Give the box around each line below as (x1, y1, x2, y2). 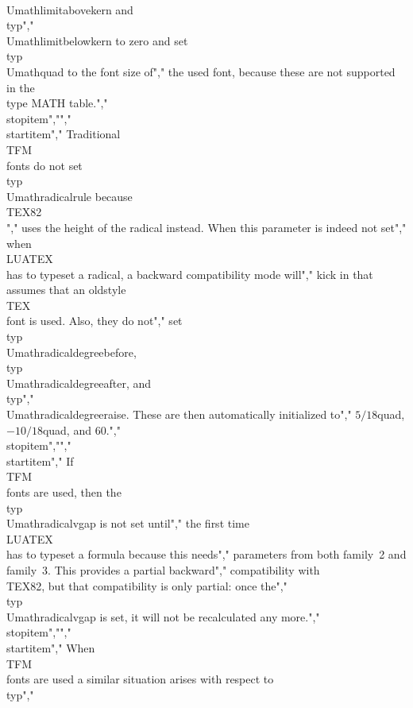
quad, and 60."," (42, 421, 121, 438)
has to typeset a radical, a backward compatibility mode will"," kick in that (6, 265, 373, 282)
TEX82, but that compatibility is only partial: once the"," (6, 577, 288, 594)
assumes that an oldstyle (6, 281, 126, 298)
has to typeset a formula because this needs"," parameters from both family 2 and (6, 546, 407, 563)
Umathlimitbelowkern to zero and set (6, 32, 188, 48)
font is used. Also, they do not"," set (6, 312, 183, 329)
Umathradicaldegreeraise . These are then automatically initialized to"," (6, 406, 352, 423)
